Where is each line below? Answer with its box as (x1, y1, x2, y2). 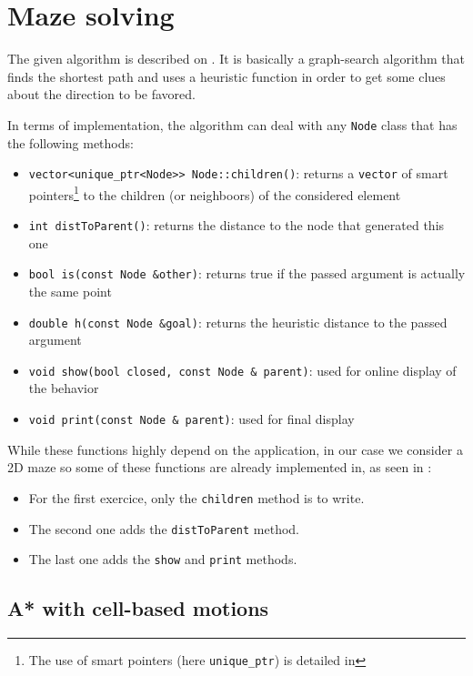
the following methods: (7, 133, 134, 152)
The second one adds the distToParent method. (28, 519, 300, 538)
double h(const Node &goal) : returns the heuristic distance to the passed (28, 312, 448, 331)
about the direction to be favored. (7, 85, 196, 104)
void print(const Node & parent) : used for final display (28, 409, 355, 429)
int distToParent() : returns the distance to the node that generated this (28, 216, 445, 235)
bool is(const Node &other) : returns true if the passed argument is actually (28, 264, 466, 283)
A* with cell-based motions (7, 594, 269, 622)
